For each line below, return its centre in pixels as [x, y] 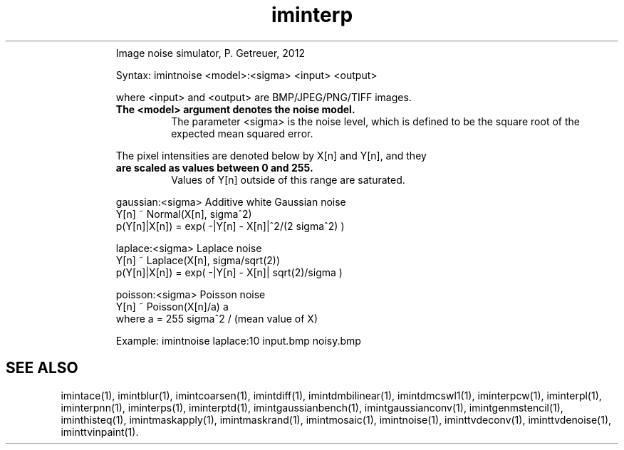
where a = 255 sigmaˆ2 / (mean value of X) [217, 318]
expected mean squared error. [242, 133]
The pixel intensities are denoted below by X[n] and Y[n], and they [271, 155]
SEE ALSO [42, 368]
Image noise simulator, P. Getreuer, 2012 [210, 53]
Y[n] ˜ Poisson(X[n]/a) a [172, 306]
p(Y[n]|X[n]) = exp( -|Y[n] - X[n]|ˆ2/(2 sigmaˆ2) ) [230, 226]
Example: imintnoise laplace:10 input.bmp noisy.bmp [238, 340]
